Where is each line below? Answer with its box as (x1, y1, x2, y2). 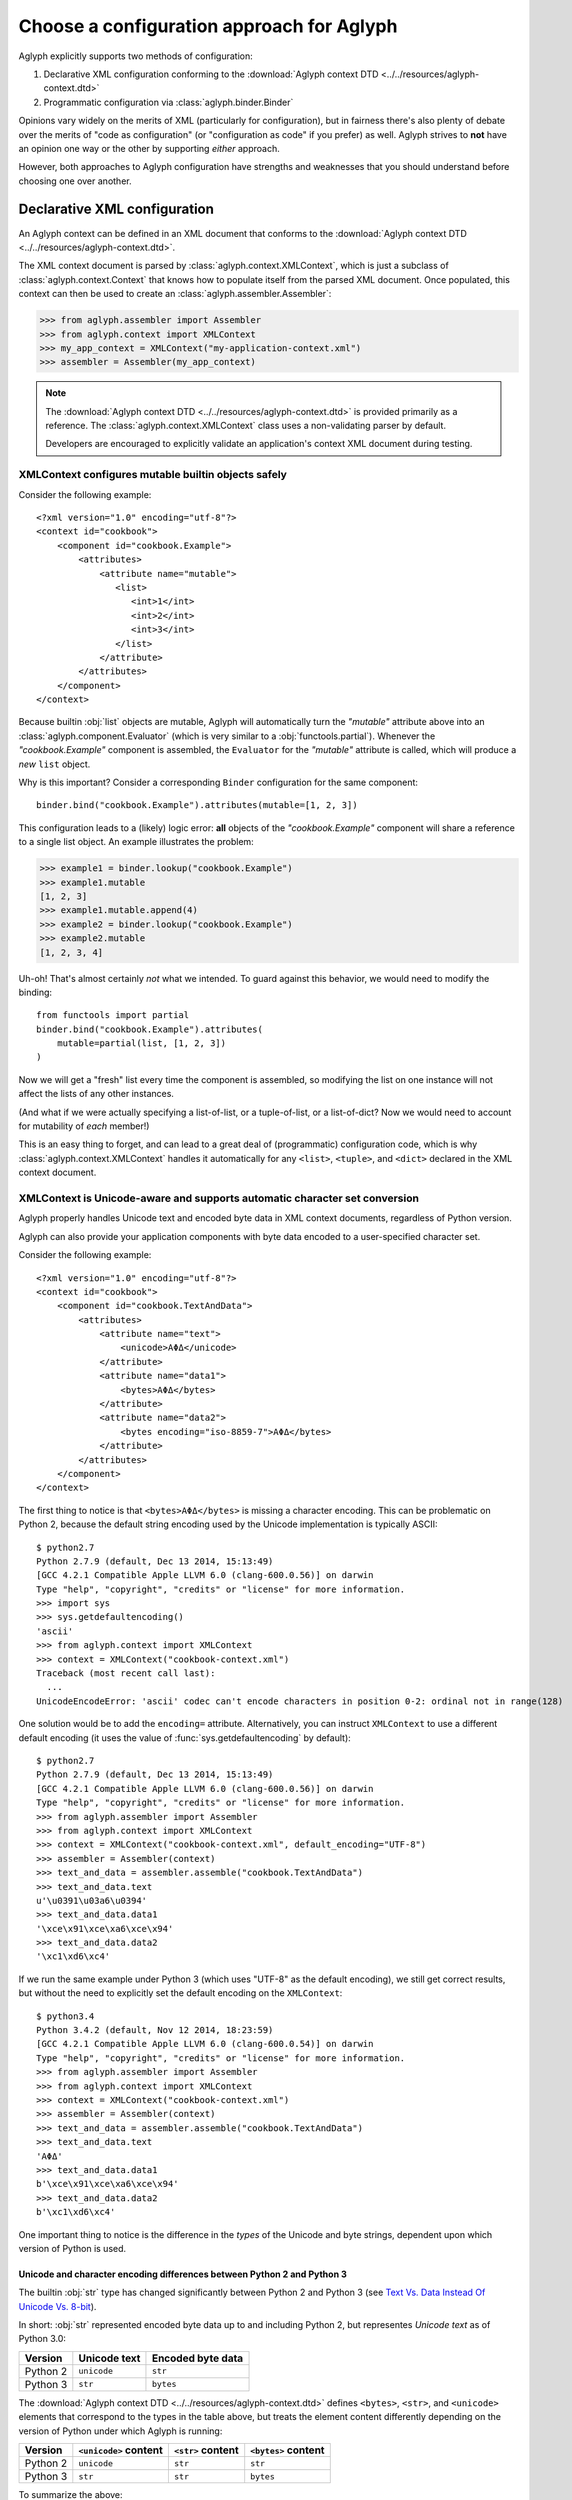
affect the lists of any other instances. (18, 1088, 175, 1100)
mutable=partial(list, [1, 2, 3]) (56, 1038, 227, 1049)
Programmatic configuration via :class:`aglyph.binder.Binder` (43, 96, 294, 108)
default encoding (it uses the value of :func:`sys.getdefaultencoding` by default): (18, 1731, 352, 1744)
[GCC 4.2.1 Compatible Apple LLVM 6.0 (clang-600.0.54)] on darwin (36, 2038, 374, 2050)
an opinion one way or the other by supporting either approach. (18, 142, 280, 154)
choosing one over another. (18, 175, 132, 187)
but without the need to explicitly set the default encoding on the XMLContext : (18, 1987, 343, 1999)
